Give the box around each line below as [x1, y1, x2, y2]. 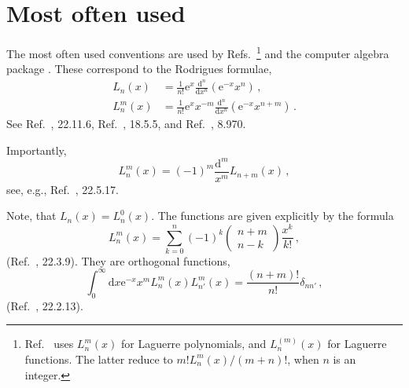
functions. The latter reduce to [24, 350, 173, 367]
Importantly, [6, 141, 67, 158]
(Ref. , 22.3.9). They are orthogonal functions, [6, 252, 230, 269]
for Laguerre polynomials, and [120, 335, 267, 352]
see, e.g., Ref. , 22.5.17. [6, 181, 119, 197]
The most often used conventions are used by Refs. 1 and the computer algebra [6, 43, 389, 61]
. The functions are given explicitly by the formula [151, 207, 394, 224]
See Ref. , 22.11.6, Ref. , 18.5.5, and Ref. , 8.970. [6, 115, 246, 132]
